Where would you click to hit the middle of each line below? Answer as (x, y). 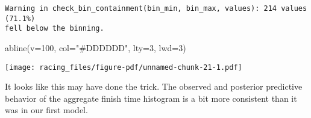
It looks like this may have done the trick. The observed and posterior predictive (154, 86)
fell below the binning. (55, 29)
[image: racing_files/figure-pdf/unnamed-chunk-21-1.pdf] (124, 67)
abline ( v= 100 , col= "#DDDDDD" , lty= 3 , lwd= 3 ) (96, 47)
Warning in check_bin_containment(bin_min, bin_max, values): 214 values (156, 8)
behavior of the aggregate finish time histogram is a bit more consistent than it (151, 98)
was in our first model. (46, 110)
